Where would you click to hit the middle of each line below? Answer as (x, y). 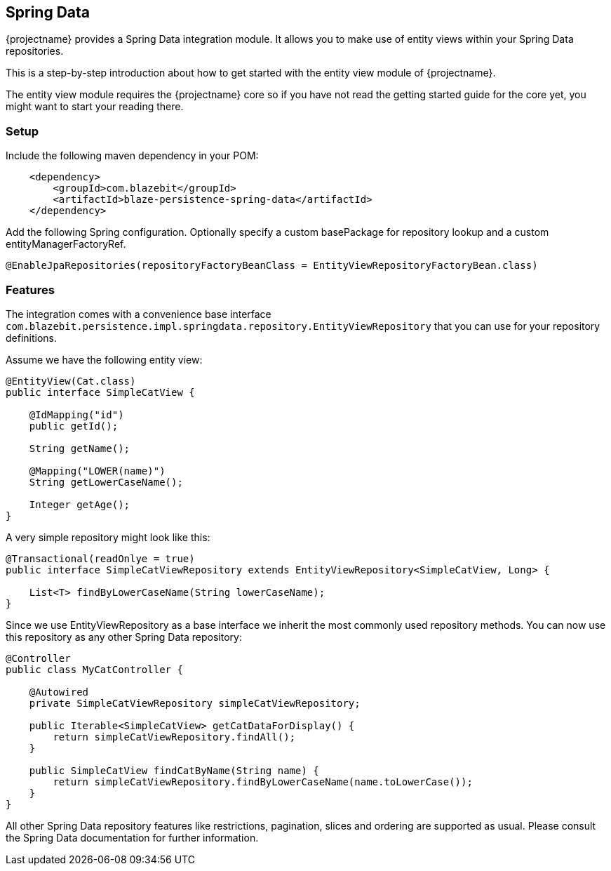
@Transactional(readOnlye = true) (100, 558)
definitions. (32, 338)
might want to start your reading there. (95, 107)
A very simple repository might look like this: (108, 537)
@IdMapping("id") (76, 414)
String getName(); (80, 448)
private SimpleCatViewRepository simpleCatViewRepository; (195, 703)
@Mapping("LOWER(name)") (97, 471)
